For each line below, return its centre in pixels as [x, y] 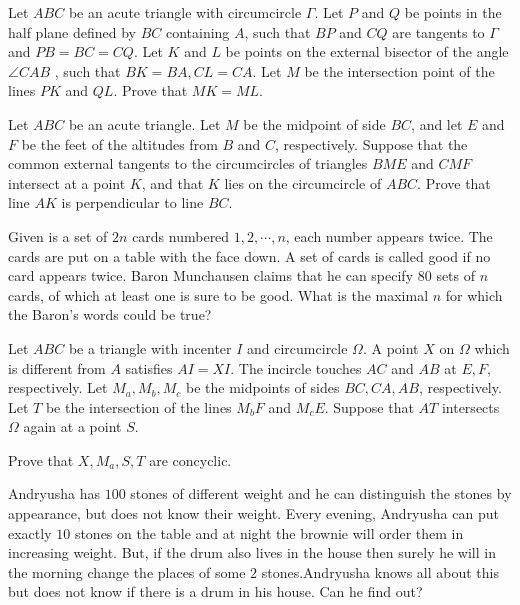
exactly [30, 532]
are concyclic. [190, 459]
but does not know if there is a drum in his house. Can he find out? [215, 591]
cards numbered [181, 235]
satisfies [149, 367]
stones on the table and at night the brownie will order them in [269, 532]
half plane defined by [72, 31]
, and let [437, 123]
